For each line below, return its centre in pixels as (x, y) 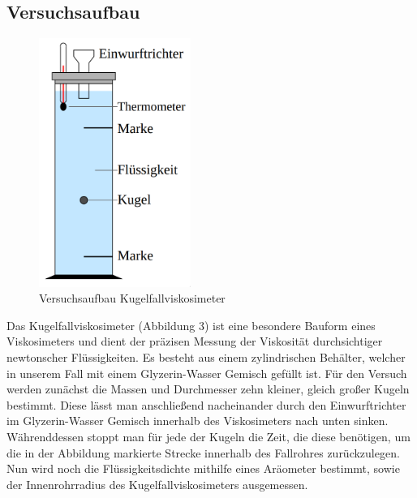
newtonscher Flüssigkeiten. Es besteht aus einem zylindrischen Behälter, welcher (206, 357)
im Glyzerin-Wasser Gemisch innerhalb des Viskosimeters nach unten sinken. (198, 421)
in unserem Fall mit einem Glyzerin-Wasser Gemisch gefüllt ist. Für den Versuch (207, 373)
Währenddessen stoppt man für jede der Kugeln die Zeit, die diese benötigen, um (208, 436)
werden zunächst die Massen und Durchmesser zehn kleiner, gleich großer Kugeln (208, 389)
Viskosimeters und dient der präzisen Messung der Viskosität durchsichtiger (195, 341)
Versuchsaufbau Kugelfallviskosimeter (132, 298)
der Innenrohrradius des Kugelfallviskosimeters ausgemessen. (157, 484)
